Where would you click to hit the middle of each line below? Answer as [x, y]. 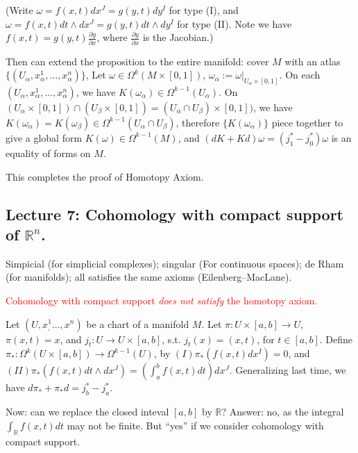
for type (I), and [204, 10]
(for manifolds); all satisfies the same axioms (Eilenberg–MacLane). [149, 277]
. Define [336, 339]
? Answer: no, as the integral [283, 412]
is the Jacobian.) [178, 37]
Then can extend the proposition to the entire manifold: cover [137, 61]
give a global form [44, 137]
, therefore [198, 122]
